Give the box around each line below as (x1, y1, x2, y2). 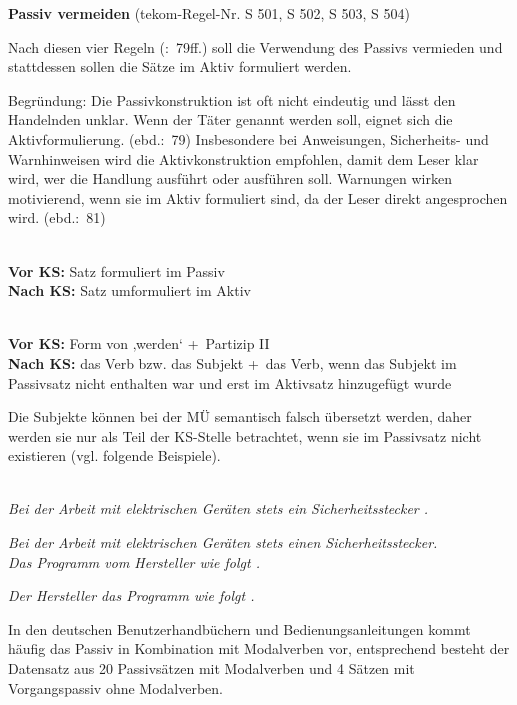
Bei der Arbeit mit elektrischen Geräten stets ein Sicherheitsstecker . (8, 498, 429, 519)
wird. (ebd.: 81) (8, 207, 106, 228)
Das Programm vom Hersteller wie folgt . (8, 551, 260, 572)
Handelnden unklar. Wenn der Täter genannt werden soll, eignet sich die (8, 109, 453, 130)
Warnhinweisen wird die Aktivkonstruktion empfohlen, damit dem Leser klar (8, 148, 479, 169)
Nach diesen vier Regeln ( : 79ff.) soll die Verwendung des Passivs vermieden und (8, 36, 503, 57)
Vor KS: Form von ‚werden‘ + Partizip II (8, 333, 270, 354)
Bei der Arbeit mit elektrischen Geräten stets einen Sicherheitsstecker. (8, 532, 438, 553)
